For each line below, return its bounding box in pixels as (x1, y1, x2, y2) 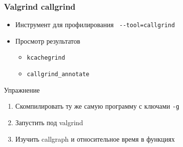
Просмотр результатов (15, 35, 80, 46)
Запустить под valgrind (15, 117, 83, 128)
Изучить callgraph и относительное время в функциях (15, 133, 175, 144)
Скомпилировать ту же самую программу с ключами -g (15, 101, 180, 111)
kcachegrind (27, 54, 65, 62)
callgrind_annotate (27, 71, 90, 78)
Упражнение (4, 84, 40, 95)
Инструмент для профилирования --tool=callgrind (15, 19, 175, 30)
